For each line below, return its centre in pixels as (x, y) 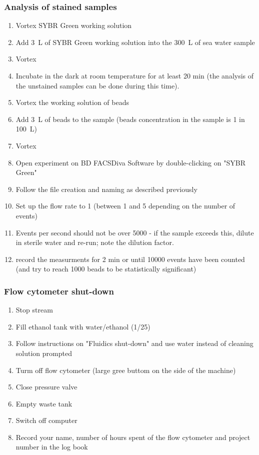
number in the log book (52, 447)
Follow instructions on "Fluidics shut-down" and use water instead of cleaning (134, 343)
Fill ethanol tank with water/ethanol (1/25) (83, 326)
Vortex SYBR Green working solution (74, 25)
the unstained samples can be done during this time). (97, 85)
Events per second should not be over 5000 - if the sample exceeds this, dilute (135, 232)
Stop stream (34, 310)
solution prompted (44, 353)
